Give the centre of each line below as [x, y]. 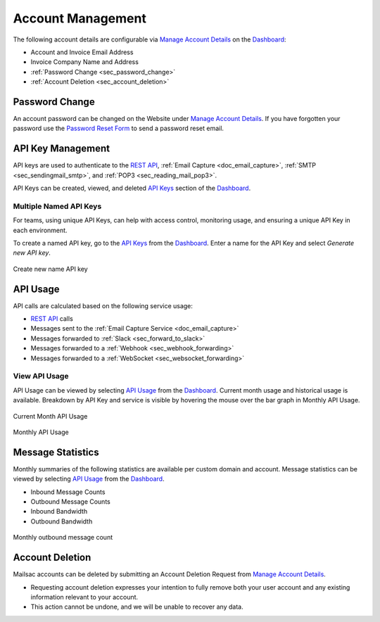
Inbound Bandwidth [59, 512]
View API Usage [41, 376]
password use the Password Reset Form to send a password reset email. [119, 128]
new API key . [32, 253]
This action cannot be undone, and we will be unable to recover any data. [137, 607]
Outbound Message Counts [70, 502]
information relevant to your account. [84, 597]
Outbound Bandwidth [62, 521]
